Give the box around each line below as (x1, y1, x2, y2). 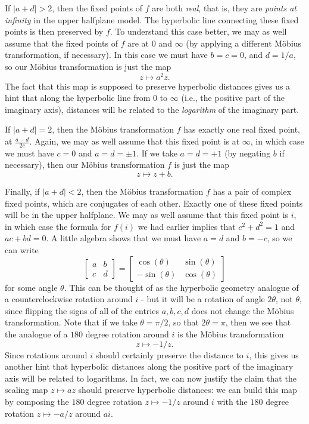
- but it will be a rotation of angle (141, 293, 265, 305)
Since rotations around (5, 348, 88, 361)
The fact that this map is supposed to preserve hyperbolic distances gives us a (5, 79, 291, 92)
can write (5, 244, 39, 256)
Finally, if (5, 185, 40, 198)
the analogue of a (5, 327, 68, 340)
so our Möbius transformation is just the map (5, 60, 171, 72)
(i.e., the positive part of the (181, 91, 285, 104)
